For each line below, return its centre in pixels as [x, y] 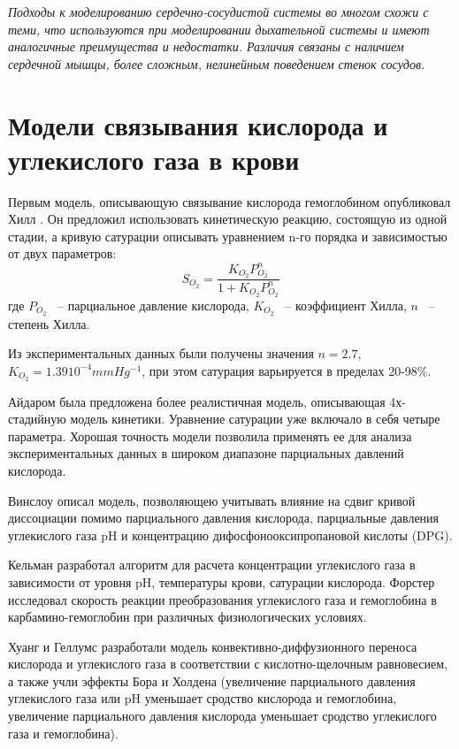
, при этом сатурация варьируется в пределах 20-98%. [287, 370]
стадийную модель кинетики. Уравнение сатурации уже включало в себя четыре [224, 419]
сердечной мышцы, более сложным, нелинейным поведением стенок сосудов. [217, 63]
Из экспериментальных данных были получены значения [161, 353]
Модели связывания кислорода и [198, 124]
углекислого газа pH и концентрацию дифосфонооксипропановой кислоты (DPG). [230, 535]
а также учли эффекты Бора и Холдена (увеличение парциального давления [212, 680]
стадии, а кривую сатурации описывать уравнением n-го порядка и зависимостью [228, 236]
